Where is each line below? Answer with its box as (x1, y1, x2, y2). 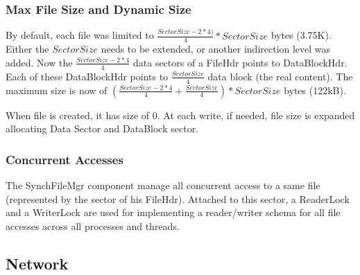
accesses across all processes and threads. (6, 218, 180, 233)
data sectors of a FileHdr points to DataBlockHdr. (132, 55, 348, 69)
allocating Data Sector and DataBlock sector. (6, 121, 199, 136)
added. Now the (6, 55, 73, 69)
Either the (6, 42, 49, 56)
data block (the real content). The (207, 69, 353, 83)
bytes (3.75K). (271, 28, 332, 42)
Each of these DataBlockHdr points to (6, 69, 169, 83)
